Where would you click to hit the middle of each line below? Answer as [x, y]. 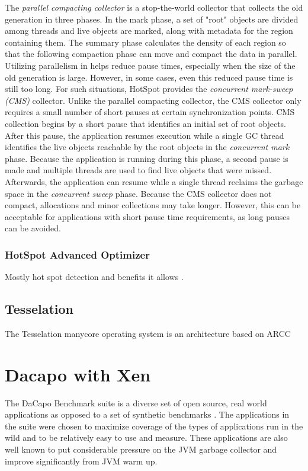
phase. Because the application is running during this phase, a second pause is [147, 158]
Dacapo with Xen [78, 374]
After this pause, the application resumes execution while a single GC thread [145, 135]
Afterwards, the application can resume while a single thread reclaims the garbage [154, 181]
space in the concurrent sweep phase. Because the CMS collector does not [138, 193]
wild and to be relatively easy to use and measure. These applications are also [146, 437]
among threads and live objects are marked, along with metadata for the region [149, 31]
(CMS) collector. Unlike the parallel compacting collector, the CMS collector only [153, 100]
